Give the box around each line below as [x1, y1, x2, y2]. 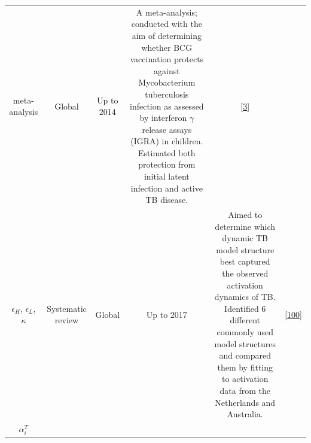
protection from [138, 158, 196, 171]
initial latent [144, 170, 190, 183]
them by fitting [217, 360, 273, 373]
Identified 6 [224, 302, 266, 314]
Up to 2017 [146, 308, 187, 320]
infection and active [130, 181, 203, 194]
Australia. [227, 408, 263, 420]
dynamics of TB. [214, 290, 276, 303]
